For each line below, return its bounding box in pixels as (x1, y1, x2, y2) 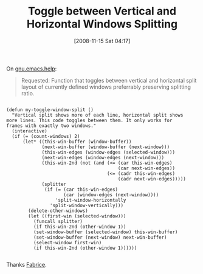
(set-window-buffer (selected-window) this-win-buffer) (33, 229, 178, 235)
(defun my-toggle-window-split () (6, 106, 94, 113)
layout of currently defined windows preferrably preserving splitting (21, 83, 191, 91)
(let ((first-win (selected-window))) (28, 213, 126, 219)
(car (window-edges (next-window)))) (63, 191, 159, 198)
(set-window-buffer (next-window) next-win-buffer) (33, 234, 167, 241)
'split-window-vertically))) (49, 202, 123, 208)
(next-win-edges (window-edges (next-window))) (41, 154, 165, 160)
